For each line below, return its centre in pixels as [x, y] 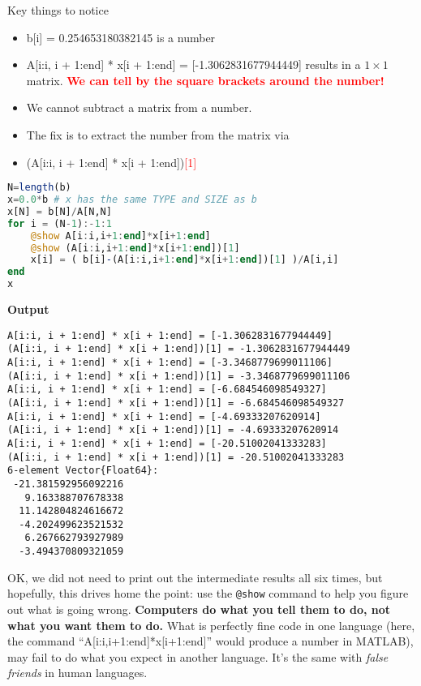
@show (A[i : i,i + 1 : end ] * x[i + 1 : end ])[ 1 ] [135, 248]
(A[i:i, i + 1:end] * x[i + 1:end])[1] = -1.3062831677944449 [179, 349]
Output [28, 309]
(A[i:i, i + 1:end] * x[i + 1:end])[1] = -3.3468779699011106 [179, 376]
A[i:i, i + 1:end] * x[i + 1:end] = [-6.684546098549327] [167, 390]
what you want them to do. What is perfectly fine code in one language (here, [211, 625]
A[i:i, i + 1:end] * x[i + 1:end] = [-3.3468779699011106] [170, 362]
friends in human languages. [77, 673]
